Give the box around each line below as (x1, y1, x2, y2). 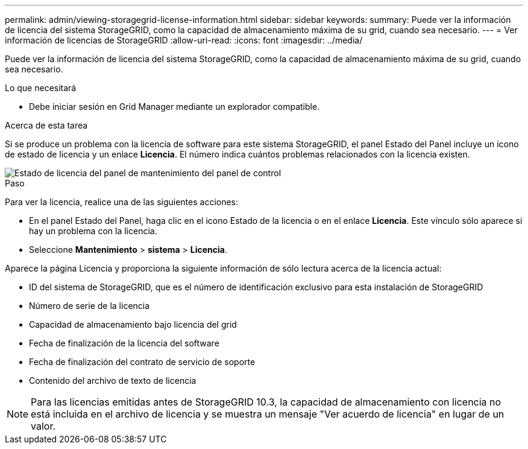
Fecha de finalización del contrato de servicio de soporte (29, 357, 256, 367)
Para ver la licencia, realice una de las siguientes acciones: (5, 197, 239, 207)
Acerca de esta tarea (5, 120, 88, 130)
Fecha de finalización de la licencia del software (29, 338, 219, 348)
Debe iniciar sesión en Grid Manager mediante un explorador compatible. (29, 101, 320, 112)
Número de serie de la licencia (29, 301, 150, 311)
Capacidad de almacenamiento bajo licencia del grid (29, 319, 237, 330)
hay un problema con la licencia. (29, 226, 157, 236)
